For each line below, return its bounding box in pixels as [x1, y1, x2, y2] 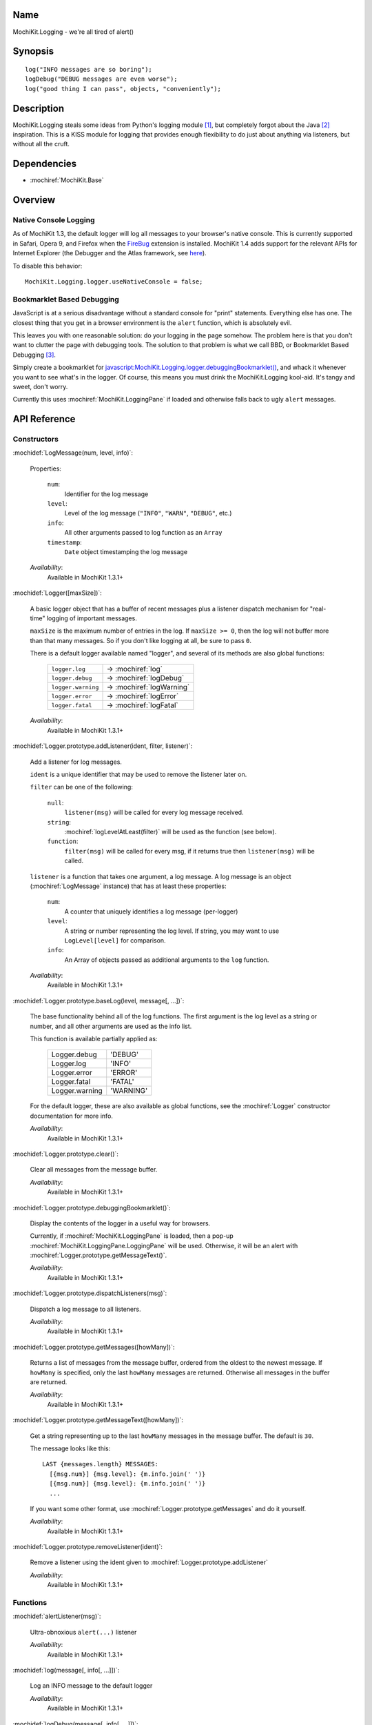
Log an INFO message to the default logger [30, 1682, 153, 1690]
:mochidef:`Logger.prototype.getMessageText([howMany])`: [12, 1416, 184, 1424]
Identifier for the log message [64, 490, 149, 498]
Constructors [12, 435, 59, 444]
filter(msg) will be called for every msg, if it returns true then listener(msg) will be [64, 847, 315, 855]
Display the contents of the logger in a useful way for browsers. [30, 1219, 211, 1228]
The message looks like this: [30, 1444, 111, 1452]
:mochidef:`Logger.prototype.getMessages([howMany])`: [12, 1343, 175, 1351]
